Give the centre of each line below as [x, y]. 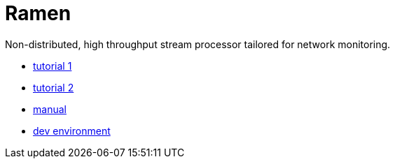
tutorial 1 [53, 66]
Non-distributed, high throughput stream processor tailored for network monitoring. [198, 44]
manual [50, 109]
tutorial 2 [54, 87]
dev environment [72, 131]
